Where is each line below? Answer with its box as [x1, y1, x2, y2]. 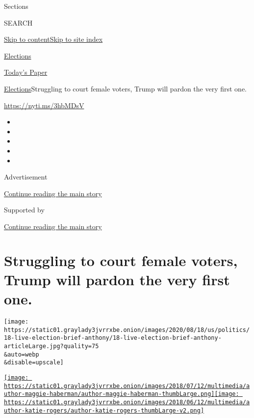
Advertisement [4, 172, 48, 182]
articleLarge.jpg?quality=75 [4, 342, 99, 350]
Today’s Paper [4, 67, 48, 77]
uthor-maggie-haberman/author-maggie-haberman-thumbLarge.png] [4, 390, 215, 398]
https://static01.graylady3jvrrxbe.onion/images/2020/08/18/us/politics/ [4, 326, 250, 333]
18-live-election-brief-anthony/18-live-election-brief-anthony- [4, 334, 222, 342]
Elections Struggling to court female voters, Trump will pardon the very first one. [4, 83, 247, 93]
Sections [4, 1, 28, 11]
